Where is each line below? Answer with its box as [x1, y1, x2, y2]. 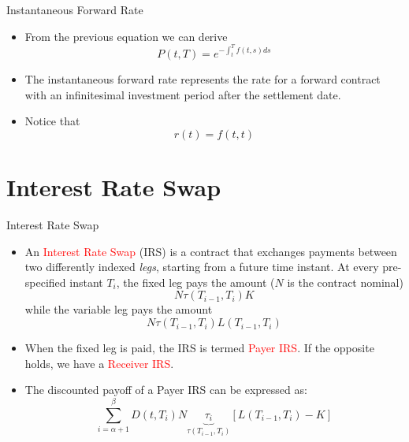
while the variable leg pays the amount [24, 301, 213, 318]
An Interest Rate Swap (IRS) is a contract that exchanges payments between [24, 243, 397, 259]
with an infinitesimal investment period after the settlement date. [24, 86, 341, 102]
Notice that [24, 113, 80, 129]
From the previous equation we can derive [24, 28, 228, 44]
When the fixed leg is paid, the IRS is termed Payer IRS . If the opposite [24, 340, 374, 356]
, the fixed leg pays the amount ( [116, 273, 275, 290]
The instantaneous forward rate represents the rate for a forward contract [24, 71, 381, 87]
